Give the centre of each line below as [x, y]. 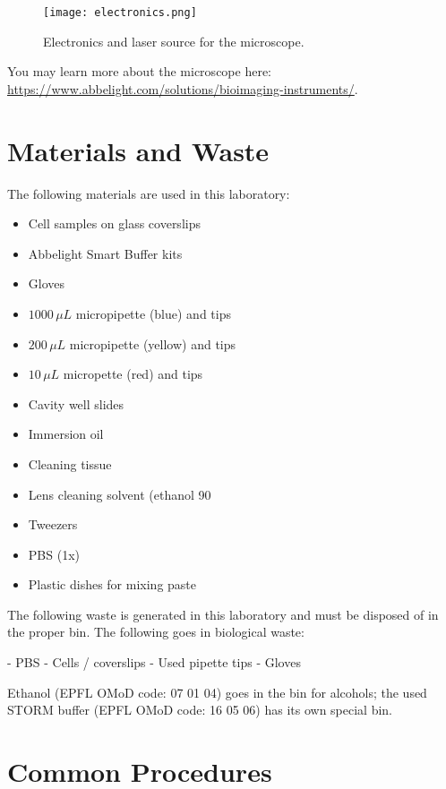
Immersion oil [66, 434]
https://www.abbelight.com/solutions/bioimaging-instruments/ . [183, 88]
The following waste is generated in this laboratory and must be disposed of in [223, 614]
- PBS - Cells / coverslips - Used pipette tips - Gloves [154, 662]
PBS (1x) [54, 554]
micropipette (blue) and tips [153, 313]
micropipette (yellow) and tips [153, 343]
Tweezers [53, 524]
